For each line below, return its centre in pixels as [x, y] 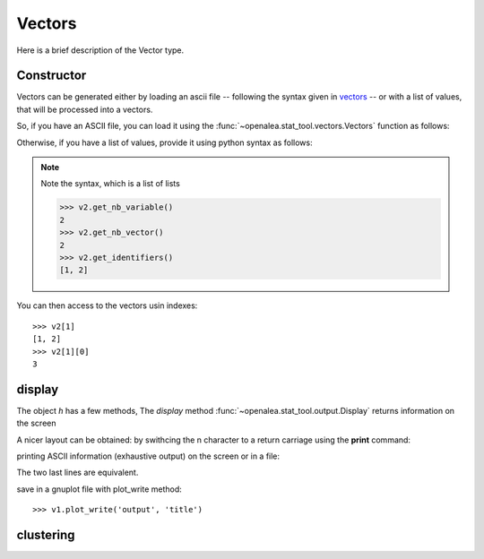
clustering [46, 534]
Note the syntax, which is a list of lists [111, 184]
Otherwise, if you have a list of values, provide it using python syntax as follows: [164, 142]
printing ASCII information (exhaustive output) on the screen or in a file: [148, 456]
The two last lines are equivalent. [78, 473]
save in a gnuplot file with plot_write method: [99, 489]
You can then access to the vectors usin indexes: [107, 305]
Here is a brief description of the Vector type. [100, 50]
